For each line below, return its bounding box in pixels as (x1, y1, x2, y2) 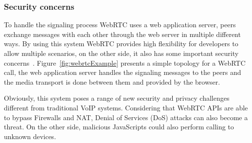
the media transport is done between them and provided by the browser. (4, 76, 220, 87)
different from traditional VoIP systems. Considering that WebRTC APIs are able (4, 102, 248, 112)
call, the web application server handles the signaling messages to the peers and (4, 67, 241, 77)
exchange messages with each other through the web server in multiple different (4, 29, 241, 39)
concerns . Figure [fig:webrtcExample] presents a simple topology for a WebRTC (4, 57, 246, 68)
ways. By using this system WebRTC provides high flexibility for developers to (4, 38, 238, 49)
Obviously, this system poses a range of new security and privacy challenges (4, 93, 230, 103)
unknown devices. (4, 131, 56, 141)
